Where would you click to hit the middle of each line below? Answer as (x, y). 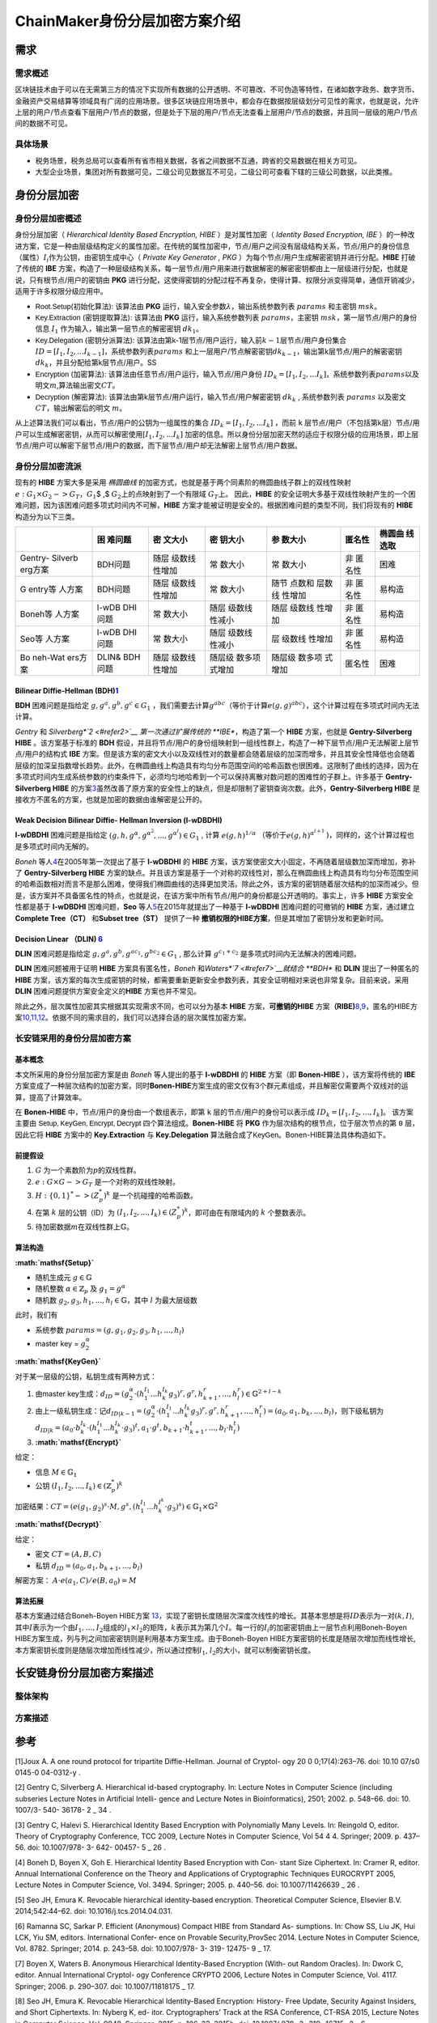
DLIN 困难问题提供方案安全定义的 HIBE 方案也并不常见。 (108, 991)
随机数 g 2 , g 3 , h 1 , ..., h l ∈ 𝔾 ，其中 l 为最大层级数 (117, 1301)
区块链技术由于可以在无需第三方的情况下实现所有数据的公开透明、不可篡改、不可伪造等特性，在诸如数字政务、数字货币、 (217, 90)
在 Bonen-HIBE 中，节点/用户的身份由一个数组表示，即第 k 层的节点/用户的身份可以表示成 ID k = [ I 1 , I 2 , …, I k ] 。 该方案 (214, 1113)
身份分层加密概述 (48, 218)
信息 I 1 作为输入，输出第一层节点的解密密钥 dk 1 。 (119, 330)
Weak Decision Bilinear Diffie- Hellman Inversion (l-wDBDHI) (119, 821)
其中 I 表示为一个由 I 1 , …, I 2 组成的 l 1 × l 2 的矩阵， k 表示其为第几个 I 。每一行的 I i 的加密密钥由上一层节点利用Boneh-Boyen (211, 1628)
